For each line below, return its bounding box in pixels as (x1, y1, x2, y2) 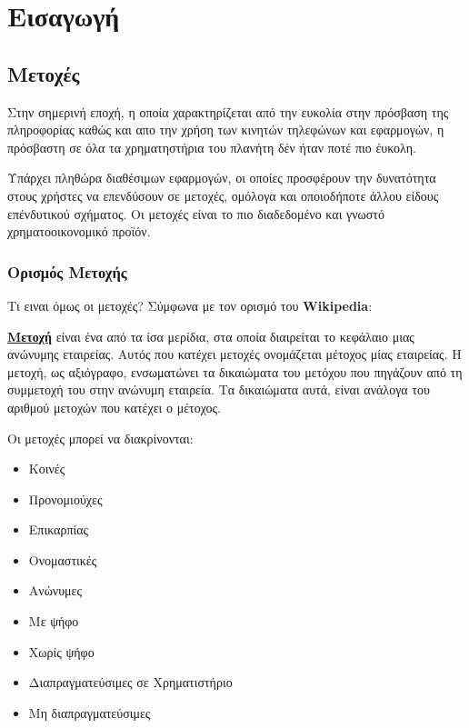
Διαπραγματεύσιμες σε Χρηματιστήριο (28, 673, 233, 692)
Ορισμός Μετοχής (7, 260, 127, 283)
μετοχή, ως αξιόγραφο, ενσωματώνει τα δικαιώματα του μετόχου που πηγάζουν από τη (7, 362, 463, 381)
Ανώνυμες (28, 581, 83, 600)
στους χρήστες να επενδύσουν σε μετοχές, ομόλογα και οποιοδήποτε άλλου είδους (7, 185, 439, 204)
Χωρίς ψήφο (28, 642, 95, 661)
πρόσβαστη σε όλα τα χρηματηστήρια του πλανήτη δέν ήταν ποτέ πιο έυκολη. (7, 137, 416, 156)
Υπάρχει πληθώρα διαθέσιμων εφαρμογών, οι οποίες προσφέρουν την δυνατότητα (7, 168, 436, 187)
